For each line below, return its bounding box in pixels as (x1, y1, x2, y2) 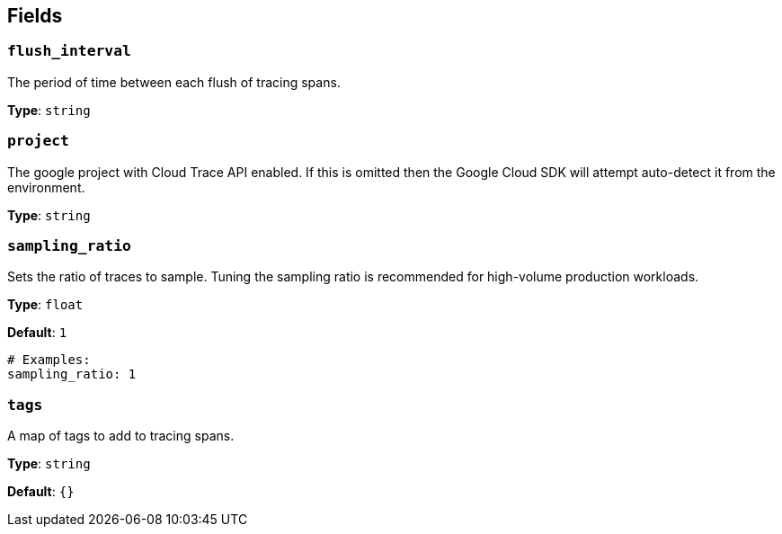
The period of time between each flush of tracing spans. (7, 74, 341, 90)
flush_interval (7, 42, 131, 60)
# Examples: (7, 352, 91, 368)
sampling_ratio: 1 (7, 367, 137, 382)
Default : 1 (7, 325, 67, 341)
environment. (7, 179, 85, 195)
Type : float (7, 297, 84, 313)
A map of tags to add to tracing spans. (7, 428, 235, 444)
